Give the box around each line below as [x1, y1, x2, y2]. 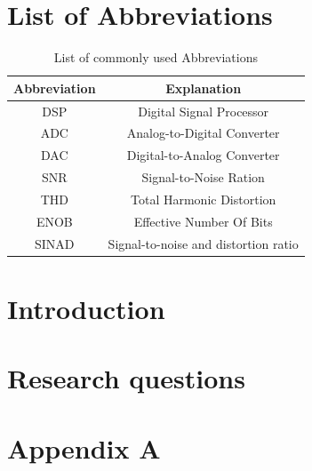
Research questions [7, 360, 245, 396]
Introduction [7, 290, 165, 326]
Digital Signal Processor [138, 101, 269, 120]
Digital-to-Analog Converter [126, 146, 280, 164]
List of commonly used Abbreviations [53, 48, 258, 67]
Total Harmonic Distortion [131, 189, 276, 208]
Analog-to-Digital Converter [126, 124, 280, 142]
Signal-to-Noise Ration [141, 168, 265, 187]
